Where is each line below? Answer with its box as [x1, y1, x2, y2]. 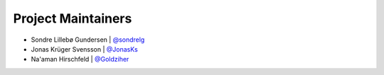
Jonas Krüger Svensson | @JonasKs [31, 45, 138, 53]
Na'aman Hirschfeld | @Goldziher [31, 55, 129, 64]
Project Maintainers [13, 11, 132, 26]
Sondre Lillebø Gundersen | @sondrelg [31, 35, 145, 44]
